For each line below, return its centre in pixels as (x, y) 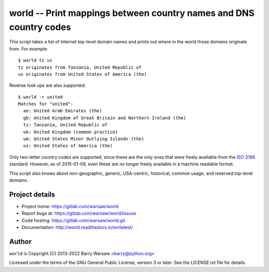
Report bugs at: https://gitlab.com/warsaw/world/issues (79, 213)
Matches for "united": (46, 104)
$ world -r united (41, 97)
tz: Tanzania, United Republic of (65, 125)
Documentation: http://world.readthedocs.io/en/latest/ (77, 228)
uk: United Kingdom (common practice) (70, 132)
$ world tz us (35, 60)
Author (20, 241)
